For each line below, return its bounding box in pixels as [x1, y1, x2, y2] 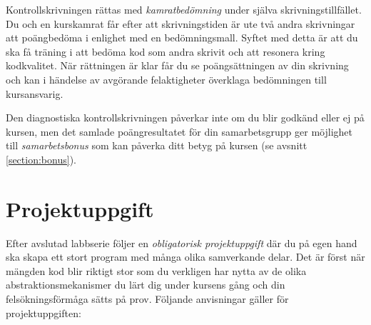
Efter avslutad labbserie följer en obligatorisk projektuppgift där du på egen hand [6, 235, 357, 250]
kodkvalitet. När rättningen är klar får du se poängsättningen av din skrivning [6, 58, 349, 73]
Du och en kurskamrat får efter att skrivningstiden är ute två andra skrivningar [6, 16, 355, 31]
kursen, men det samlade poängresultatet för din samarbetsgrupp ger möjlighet [6, 124, 352, 139]
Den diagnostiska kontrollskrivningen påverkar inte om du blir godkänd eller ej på [6, 110, 365, 125]
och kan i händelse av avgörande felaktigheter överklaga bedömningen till [6, 71, 327, 86]
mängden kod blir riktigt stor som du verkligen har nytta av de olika [6, 263, 307, 278]
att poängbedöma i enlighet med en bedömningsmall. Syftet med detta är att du [6, 30, 358, 45]
